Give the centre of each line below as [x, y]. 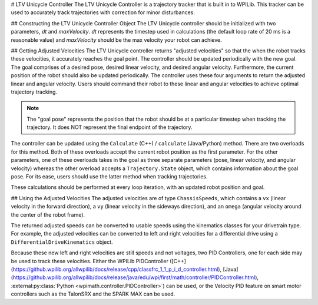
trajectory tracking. [34, 92]
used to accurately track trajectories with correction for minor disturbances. [103, 12]
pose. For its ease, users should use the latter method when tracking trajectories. [110, 177]
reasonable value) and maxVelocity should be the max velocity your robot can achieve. [116, 40]
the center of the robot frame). [48, 214]
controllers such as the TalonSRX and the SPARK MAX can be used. [93, 294]
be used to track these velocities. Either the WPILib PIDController [90, 261]
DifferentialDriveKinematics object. [62, 242]
